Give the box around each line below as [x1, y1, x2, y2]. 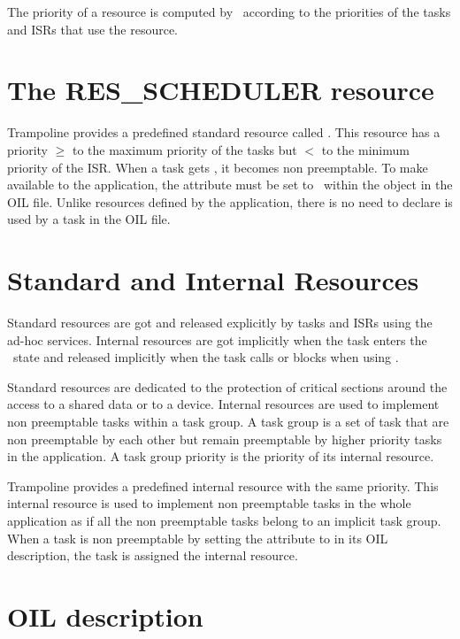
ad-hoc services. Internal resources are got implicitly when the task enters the [7, 330, 427, 349]
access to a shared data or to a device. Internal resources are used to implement [7, 395, 440, 413]
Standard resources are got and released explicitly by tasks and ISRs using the [7, 313, 433, 331]
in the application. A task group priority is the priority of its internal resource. [7, 447, 434, 466]
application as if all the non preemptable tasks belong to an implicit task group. [7, 511, 441, 529]
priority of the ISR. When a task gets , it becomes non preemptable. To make [7, 158, 428, 176]
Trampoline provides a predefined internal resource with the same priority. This [7, 476, 439, 495]
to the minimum [321, 140, 410, 158]
